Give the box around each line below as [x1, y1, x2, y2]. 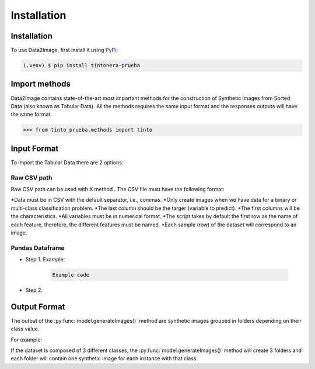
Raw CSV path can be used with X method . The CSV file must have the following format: [10, 185, 225, 192]
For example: [10, 336, 43, 343]
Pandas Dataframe [10, 243, 65, 251]
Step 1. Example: [25, 256, 65, 263]
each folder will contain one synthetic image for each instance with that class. [10, 355, 198, 362]
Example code [52, 272, 90, 278]
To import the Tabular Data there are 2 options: [10, 158, 124, 166]
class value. [10, 325, 40, 333]
